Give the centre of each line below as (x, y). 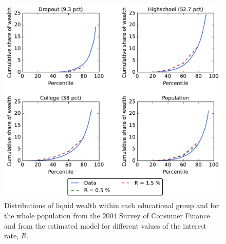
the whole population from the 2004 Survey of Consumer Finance (107, 216)
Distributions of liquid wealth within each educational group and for (112, 205)
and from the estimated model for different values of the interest (105, 225)
